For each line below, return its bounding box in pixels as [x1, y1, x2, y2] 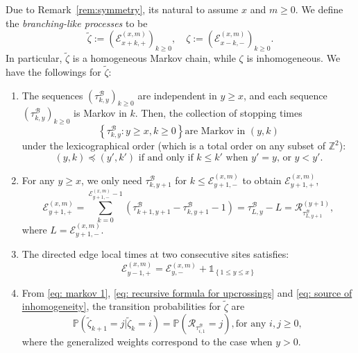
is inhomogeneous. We [246, 51, 341, 65]
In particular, [6, 51, 62, 65]
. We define [295, 2, 343, 16]
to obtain [242, 172, 282, 187]
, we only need [80, 172, 142, 187]
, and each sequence [244, 88, 327, 102]
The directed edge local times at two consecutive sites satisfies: [22, 246, 289, 261]
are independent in [137, 88, 217, 102]
